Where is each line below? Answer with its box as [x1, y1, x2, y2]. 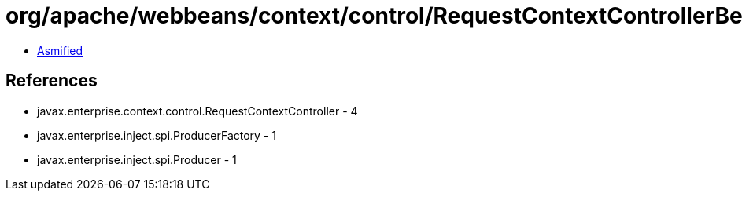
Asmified [37, 43, 83, 57]
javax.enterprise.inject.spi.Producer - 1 [37, 152, 237, 166]
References [6, 71, 98, 91]
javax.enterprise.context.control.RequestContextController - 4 [37, 104, 358, 118]
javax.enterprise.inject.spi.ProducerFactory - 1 [37, 128, 276, 142]
